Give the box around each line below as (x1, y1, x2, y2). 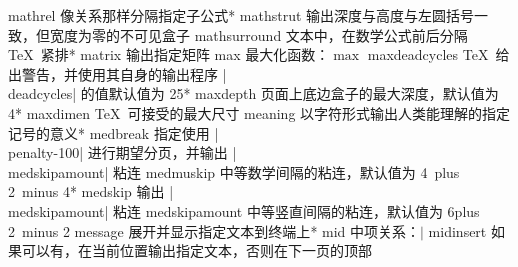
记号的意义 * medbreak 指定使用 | (8, 122, 219, 143)
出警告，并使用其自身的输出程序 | (8, 63, 227, 84)
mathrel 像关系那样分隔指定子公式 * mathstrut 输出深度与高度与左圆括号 (8, 5, 475, 25)
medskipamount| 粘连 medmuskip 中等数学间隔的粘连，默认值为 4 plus (8, 161, 460, 182)
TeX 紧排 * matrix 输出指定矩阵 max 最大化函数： (8, 44, 330, 65)
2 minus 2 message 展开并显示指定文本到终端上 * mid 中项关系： (8, 220, 421, 241)
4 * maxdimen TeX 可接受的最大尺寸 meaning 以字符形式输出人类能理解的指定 (8, 102, 511, 123)
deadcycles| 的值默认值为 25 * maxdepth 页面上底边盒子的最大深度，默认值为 (8, 83, 499, 104)
